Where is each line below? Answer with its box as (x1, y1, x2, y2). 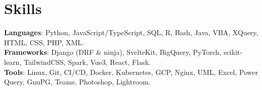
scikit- (224, 47, 243, 57)
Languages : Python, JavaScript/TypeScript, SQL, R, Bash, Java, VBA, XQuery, (4, 27, 258, 38)
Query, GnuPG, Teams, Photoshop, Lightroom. (4, 76, 151, 87)
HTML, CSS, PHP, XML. (4, 37, 84, 47)
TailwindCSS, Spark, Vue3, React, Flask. (23, 56, 151, 67)
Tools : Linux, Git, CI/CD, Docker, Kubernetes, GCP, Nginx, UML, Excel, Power (4, 66, 258, 77)
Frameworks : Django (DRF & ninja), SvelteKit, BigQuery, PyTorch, (4, 47, 222, 57)
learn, (4, 56, 22, 67)
